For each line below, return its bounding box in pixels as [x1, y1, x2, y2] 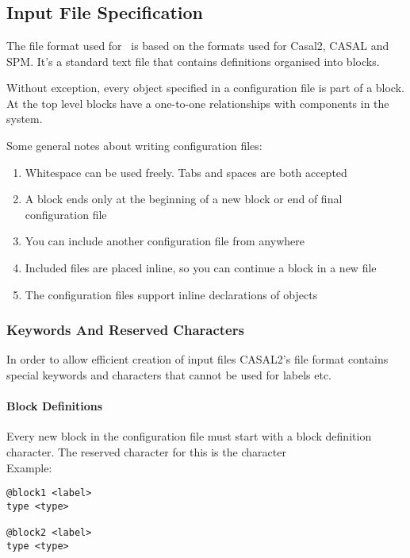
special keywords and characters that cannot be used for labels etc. [6, 366, 332, 383]
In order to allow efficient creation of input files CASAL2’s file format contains [6, 351, 389, 368]
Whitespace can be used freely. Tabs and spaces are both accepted [25, 164, 347, 180]
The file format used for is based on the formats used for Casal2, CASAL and [6, 37, 389, 53]
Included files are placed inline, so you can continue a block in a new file [25, 259, 377, 275]
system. [6, 110, 43, 127]
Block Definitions [6, 398, 103, 414]
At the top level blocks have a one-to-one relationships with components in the [6, 94, 389, 111]
